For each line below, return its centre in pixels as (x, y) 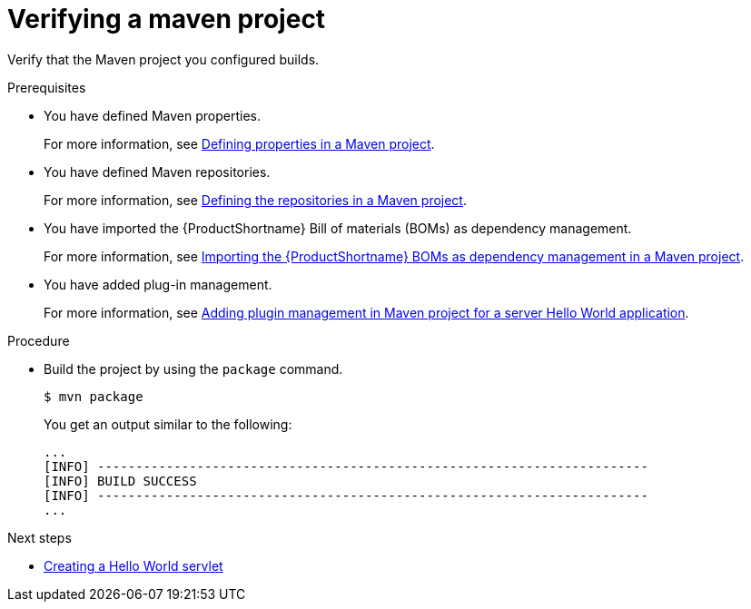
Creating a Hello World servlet (133, 565)
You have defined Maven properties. (152, 115)
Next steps (40, 537)
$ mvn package (94, 396)
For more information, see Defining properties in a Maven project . (239, 143)
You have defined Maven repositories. (157, 172)
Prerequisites (47, 87)
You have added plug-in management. (158, 284)
